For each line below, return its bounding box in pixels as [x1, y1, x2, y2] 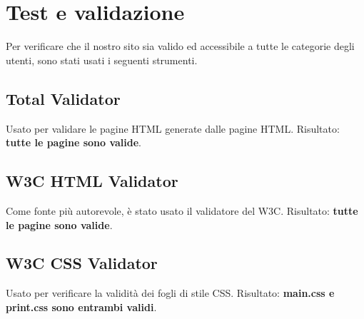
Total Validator [6, 87, 121, 109]
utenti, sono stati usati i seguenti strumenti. [6, 52, 198, 67]
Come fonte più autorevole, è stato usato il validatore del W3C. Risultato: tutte [6, 203, 358, 218]
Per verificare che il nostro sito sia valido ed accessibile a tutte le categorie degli [6, 39, 355, 54]
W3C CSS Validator [6, 252, 158, 274]
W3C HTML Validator [6, 170, 178, 192]
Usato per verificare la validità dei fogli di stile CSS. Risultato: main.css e [6, 285, 335, 300]
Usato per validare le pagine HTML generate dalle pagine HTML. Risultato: [6, 121, 340, 136]
